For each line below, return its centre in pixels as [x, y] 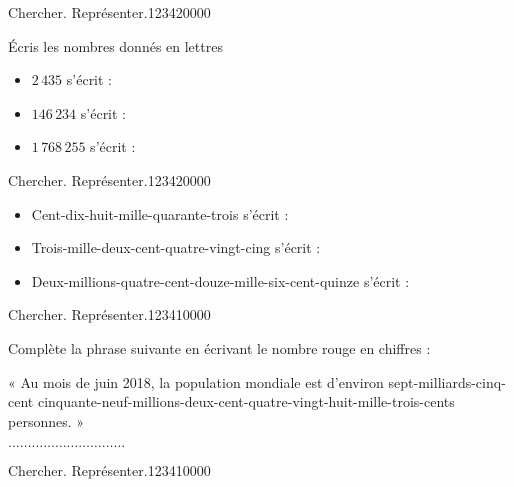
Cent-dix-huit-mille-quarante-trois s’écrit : [160, 213]
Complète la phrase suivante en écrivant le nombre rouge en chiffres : [219, 347]
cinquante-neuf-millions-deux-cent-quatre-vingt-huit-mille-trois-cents [246, 401]
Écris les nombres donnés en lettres [115, 45]
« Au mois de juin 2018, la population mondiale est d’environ [196, 381]
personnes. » [46, 420]
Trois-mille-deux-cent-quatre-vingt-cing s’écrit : [176, 247]
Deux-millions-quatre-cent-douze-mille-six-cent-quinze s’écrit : [220, 280]
